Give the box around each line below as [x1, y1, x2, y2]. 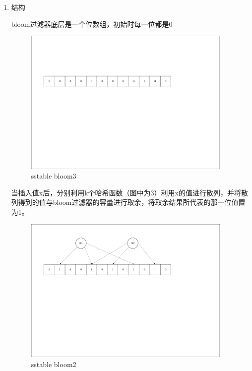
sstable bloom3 [31, 171, 76, 181]
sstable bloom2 [31, 359, 76, 369]
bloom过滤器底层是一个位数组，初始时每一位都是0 [11, 18, 173, 29]
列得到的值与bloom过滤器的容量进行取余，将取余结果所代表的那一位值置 [11, 197, 246, 207]
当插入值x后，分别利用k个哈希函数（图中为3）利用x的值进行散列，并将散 [11, 187, 248, 197]
